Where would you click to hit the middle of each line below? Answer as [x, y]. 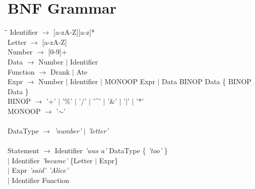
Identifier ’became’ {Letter [52, 160]
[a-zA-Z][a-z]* [74, 32]
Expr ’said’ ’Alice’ [40, 170]
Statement [23, 150]
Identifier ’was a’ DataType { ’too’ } [111, 150]
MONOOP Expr [130, 81]
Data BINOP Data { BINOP [207, 81]
